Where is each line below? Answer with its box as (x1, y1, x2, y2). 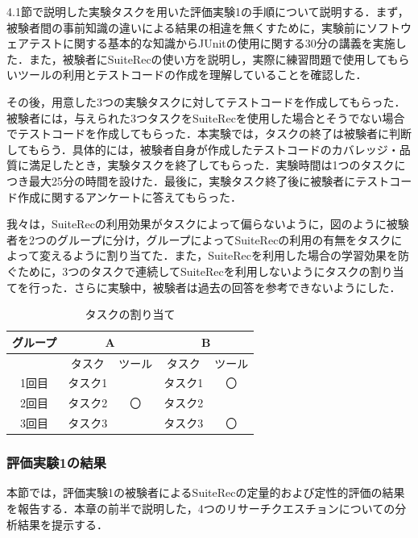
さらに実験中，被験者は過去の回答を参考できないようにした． (73, 278, 401, 295)
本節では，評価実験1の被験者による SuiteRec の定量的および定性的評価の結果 (6, 484, 405, 501)
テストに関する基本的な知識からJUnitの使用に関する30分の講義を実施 (28, 35, 395, 52)
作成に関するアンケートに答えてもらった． (17, 188, 242, 205)
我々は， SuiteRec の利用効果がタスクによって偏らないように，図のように (6, 215, 387, 232)
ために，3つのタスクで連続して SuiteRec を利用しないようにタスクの (17, 262, 370, 279)
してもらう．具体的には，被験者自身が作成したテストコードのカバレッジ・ (6, 140, 399, 157)
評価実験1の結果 (6, 453, 106, 473)
